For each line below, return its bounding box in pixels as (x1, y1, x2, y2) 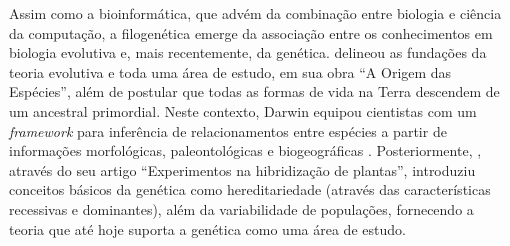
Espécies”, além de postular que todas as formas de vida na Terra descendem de (9, 81, 500, 102)
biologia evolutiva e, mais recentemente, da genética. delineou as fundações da (9, 42, 487, 63)
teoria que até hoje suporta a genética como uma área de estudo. (9, 218, 406, 239)
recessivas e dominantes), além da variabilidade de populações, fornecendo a (9, 198, 474, 219)
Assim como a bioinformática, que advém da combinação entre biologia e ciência (9, 3, 502, 23)
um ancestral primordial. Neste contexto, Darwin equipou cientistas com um (9, 100, 477, 121)
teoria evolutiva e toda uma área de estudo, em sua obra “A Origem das (9, 61, 452, 82)
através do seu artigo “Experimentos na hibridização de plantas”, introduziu (9, 159, 476, 180)
